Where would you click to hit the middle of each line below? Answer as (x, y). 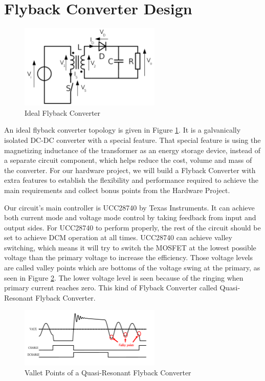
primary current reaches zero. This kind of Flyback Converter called (111, 288)
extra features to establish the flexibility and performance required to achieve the (131, 180)
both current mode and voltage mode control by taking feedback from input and (130, 217)
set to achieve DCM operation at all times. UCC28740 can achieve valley (118, 237)
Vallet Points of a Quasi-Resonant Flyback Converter (108, 373)
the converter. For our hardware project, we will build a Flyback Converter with (130, 170)
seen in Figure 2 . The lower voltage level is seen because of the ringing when (124, 277)
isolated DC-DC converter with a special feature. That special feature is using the (132, 140)
